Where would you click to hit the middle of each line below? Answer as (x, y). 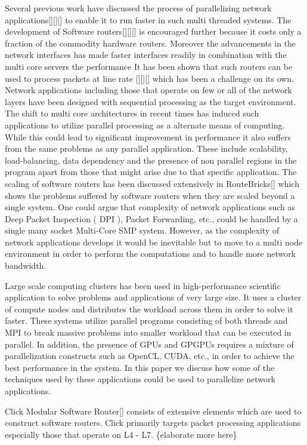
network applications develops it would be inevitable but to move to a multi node (154, 242)
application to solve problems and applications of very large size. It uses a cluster (153, 297)
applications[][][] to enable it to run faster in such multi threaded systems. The (148, 19)
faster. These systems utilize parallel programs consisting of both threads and (146, 320)
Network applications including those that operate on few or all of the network (148, 90)
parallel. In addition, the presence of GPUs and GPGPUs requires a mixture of (149, 344)
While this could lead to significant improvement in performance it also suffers (148, 136)
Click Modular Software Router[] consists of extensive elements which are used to (153, 411)
